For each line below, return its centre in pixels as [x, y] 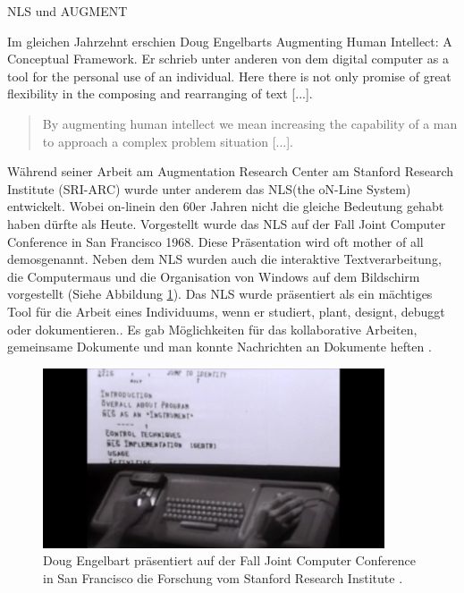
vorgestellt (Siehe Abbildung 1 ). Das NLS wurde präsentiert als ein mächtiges [220, 294]
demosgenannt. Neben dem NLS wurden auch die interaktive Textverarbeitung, [224, 259]
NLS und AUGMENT [67, 11]
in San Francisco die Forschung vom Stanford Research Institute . [223, 577]
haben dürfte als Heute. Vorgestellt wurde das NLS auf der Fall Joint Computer [227, 223]
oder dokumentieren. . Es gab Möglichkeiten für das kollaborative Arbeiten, [212, 329]
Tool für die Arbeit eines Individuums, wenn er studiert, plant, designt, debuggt [226, 311]
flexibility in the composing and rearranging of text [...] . [160, 93]
